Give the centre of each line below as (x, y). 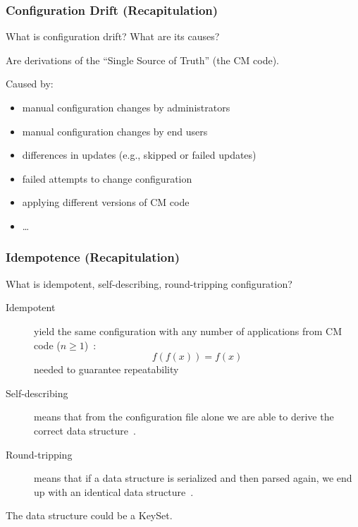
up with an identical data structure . (114, 491)
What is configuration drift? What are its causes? (113, 36)
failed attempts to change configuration (107, 178)
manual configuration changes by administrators (126, 107)
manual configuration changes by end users (115, 131)
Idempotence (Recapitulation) (93, 257)
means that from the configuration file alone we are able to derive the (184, 417)
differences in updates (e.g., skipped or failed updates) (139, 155)
